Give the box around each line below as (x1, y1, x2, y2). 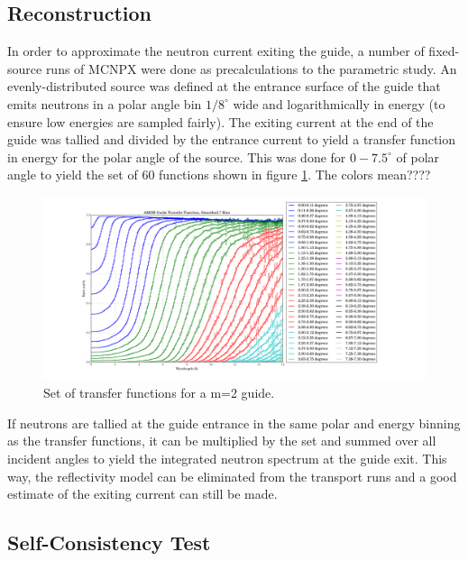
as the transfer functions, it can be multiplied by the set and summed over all (7, 431, 436, 450)
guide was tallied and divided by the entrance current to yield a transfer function (7, 130, 455, 149)
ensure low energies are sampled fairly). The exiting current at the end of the (7, 112, 434, 131)
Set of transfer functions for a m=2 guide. (43, 383, 275, 402)
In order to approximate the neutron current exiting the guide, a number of (7, 41, 425, 60)
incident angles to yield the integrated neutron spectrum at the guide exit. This (7, 449, 447, 468)
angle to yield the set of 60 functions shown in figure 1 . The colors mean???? (7, 165, 431, 184)
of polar (396, 147, 440, 166)
